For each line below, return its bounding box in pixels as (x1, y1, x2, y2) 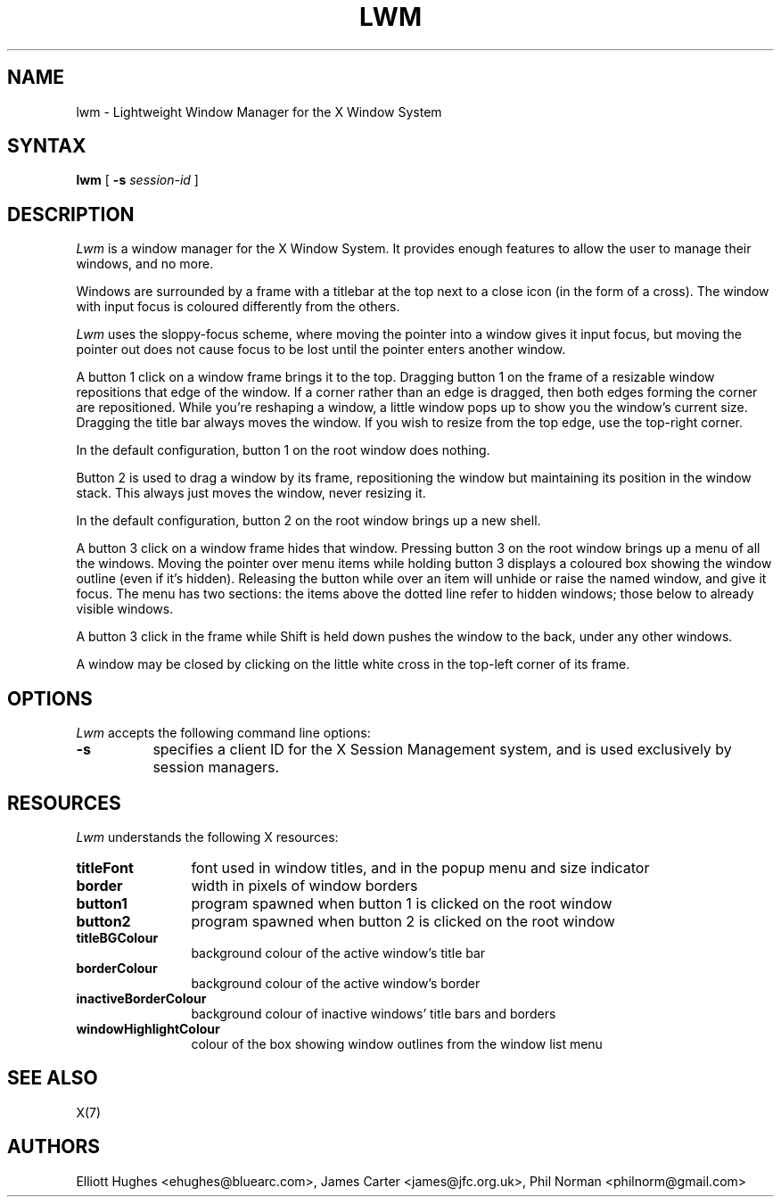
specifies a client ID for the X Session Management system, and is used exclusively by (152, 740, 732, 759)
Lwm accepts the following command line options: (76, 725, 371, 741)
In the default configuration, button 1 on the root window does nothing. (76, 442, 490, 458)
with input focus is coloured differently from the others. (76, 299, 400, 315)
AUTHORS (7, 1135, 101, 1159)
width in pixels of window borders (191, 876, 418, 895)
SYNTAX (7, 135, 86, 158)
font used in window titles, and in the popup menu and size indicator (191, 858, 650, 877)
